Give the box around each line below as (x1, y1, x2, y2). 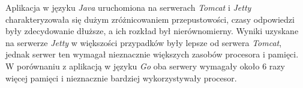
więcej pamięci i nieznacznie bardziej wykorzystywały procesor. (5, 71, 237, 84)
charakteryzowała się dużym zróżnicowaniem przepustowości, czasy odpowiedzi (5, 13, 295, 25)
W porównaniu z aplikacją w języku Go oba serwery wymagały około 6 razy (5, 59, 285, 72)
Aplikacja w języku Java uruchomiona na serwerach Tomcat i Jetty (5, 1, 251, 13)
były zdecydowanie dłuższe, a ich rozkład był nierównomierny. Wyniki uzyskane (5, 25, 299, 37)
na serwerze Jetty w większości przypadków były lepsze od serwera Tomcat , (5, 36, 282, 48)
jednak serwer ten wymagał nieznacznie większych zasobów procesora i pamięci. (5, 48, 299, 60)
